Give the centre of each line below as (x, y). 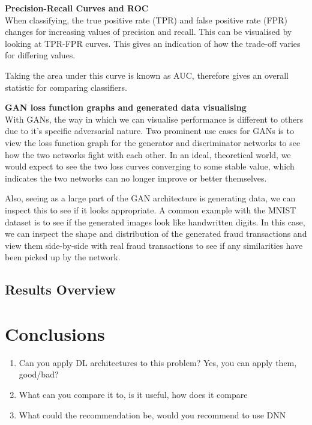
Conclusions (55, 333)
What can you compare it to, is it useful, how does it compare (133, 394)
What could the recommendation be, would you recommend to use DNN (152, 414)
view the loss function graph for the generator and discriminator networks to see (153, 142)
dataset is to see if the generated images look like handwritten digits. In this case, (155, 222)
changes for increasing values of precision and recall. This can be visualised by (148, 32)
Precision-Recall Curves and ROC (77, 8)
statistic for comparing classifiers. (66, 87)
